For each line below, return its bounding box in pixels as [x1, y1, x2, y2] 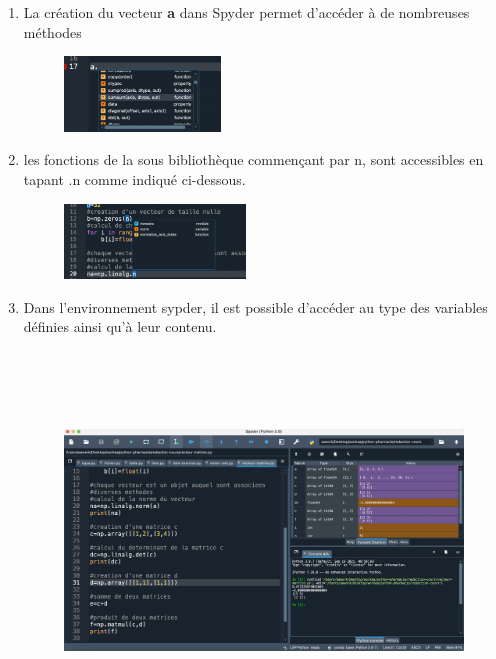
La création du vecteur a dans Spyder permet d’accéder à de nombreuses [23, 2, 470, 22]
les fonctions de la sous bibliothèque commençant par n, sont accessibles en [23, 149, 484, 170]
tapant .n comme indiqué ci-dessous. [23, 168, 246, 189]
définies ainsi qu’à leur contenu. [23, 316, 217, 337]
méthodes [23, 21, 82, 42]
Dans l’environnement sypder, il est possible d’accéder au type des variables [23, 296, 488, 317]
